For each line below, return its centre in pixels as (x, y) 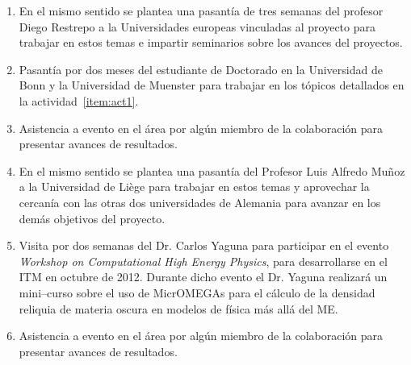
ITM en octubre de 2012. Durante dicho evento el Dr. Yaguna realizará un (203, 277)
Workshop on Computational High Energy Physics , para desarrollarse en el (203, 261)
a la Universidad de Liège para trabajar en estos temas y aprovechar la (194, 187)
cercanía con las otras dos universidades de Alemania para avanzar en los (200, 202)
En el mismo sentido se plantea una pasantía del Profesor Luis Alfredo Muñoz (212, 170)
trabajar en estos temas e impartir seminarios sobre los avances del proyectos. (211, 42)
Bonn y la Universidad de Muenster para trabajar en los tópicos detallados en (212, 85)
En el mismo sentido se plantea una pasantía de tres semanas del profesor (201, 10)
